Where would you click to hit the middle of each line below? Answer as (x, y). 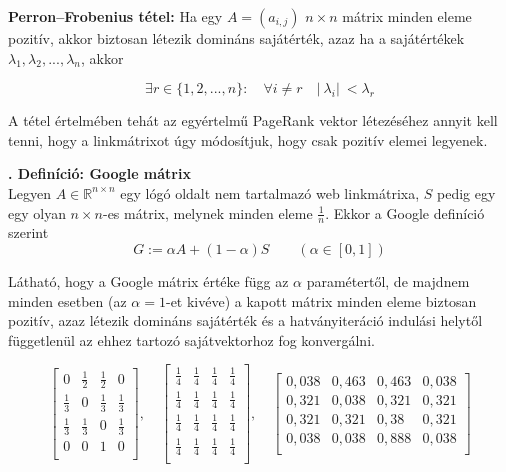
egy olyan (37, 212)
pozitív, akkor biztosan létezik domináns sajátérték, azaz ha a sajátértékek (236, 38)
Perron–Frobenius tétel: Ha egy (115, 16)
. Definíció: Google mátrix (99, 173)
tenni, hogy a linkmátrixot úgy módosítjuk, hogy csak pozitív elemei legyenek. (248, 139)
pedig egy (466, 192)
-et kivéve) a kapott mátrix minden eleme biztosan (321, 300)
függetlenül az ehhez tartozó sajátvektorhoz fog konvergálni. (191, 339)
